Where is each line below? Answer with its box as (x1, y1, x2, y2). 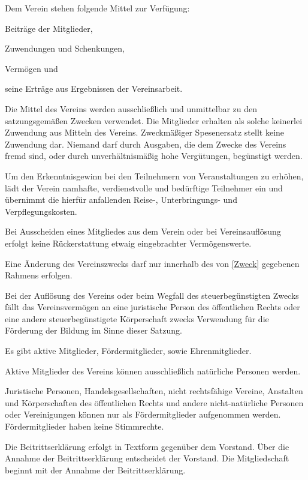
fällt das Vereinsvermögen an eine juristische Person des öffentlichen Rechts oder (5, 301, 300, 313)
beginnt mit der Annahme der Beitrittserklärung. (5, 463, 186, 476)
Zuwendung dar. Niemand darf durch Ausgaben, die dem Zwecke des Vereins (5, 137, 286, 150)
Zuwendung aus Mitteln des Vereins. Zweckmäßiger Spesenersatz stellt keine (5, 126, 285, 139)
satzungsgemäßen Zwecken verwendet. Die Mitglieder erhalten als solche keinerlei (5, 114, 303, 127)
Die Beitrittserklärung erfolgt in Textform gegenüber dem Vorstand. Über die (5, 440, 289, 452)
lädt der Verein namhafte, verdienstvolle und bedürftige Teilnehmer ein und (5, 181, 283, 194)
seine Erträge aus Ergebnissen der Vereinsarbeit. (5, 82, 183, 95)
